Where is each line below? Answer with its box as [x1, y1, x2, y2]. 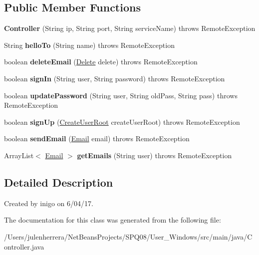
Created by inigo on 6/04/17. [4, 198, 93, 208]
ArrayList [4, 150, 34, 160]
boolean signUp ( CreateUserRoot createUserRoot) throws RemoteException [4, 116, 240, 127]
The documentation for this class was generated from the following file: [4, 215, 221, 225]
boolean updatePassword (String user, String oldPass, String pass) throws [4, 90, 238, 100]
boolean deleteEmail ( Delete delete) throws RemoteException [4, 56, 198, 67]
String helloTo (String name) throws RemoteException [4, 39, 175, 50]
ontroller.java [4, 241, 44, 252]
